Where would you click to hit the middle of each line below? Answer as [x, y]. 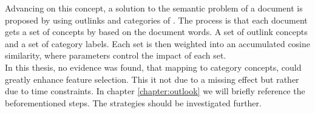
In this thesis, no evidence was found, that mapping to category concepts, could [153, 67]
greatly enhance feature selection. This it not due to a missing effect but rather [152, 79]
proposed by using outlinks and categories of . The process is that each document [156, 20]
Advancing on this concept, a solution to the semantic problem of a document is [154, 8]
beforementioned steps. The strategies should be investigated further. [133, 102]
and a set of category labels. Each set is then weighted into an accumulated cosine [158, 43]
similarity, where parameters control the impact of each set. [116, 55]
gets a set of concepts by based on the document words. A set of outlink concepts [156, 32]
